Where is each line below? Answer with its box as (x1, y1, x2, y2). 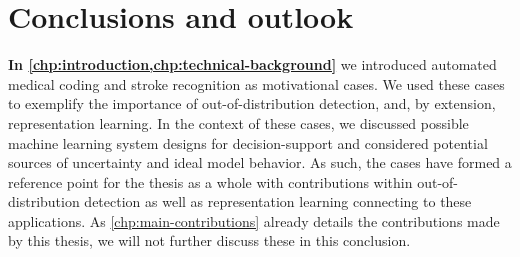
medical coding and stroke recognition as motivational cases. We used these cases (8, 73, 505, 94)
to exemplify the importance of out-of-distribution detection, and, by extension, (8, 93, 496, 114)
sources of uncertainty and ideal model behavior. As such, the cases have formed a (8, 152, 512, 173)
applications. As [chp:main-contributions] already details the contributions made (8, 210, 500, 231)
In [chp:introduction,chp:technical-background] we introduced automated (8, 54, 497, 75)
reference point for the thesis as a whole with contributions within (8, 171, 413, 192)
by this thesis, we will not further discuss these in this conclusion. (8, 230, 411, 251)
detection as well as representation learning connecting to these (84, 191, 472, 212)
